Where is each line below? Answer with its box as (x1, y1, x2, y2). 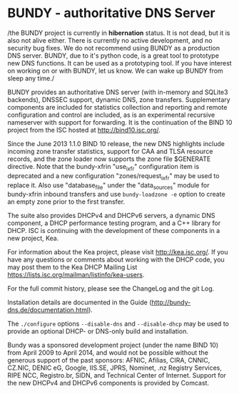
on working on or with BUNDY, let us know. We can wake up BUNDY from (7, 66, 223, 75)
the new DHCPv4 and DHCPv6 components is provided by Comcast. (7, 379, 209, 388)
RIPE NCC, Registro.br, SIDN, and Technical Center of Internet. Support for (7, 371, 227, 380)
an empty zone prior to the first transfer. (7, 197, 126, 206)
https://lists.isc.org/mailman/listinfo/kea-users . (7, 271, 145, 279)
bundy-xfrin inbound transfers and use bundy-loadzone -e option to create (7, 190, 226, 199)
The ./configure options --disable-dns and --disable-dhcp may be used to (7, 319, 230, 328)
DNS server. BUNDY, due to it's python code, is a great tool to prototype (7, 51, 220, 60)
